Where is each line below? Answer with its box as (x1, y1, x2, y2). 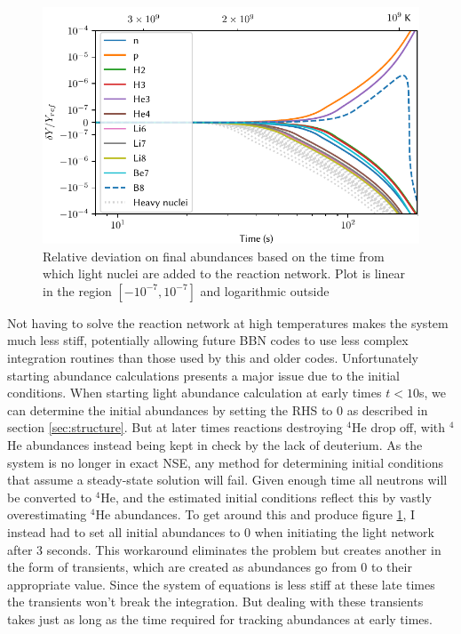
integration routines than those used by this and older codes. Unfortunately (7, 349, 418, 366)
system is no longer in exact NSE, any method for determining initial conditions (7, 453, 444, 471)
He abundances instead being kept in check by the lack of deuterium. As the (7, 435, 423, 453)
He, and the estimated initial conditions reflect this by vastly (100, 487, 432, 506)
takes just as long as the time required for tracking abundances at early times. (7, 609, 433, 628)
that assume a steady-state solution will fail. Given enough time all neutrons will (7, 470, 448, 489)
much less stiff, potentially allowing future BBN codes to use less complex (7, 331, 409, 349)
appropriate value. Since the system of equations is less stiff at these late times (7, 574, 435, 593)
